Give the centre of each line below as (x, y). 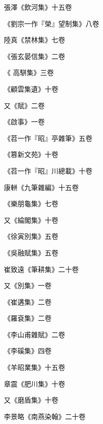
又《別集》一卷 (28, 285)
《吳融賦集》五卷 (31, 252)
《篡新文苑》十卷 (31, 154)
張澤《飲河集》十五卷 (38, 7)
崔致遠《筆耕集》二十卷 (41, 269)
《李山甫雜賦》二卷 (34, 334)
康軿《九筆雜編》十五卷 (41, 187)
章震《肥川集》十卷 (34, 383)
